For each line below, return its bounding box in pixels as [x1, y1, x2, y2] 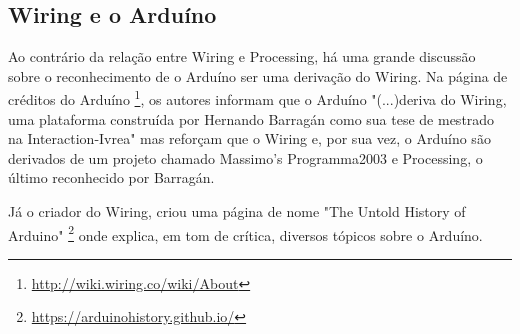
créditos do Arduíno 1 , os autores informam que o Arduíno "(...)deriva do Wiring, [8, 86, 507, 110]
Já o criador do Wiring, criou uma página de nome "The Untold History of [8, 201, 466, 222]
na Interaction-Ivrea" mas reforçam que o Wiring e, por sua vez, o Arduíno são [8, 128, 491, 149]
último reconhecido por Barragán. [8, 167, 215, 188]
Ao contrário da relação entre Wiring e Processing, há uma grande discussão [8, 46, 476, 67]
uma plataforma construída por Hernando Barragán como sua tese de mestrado [8, 108, 495, 129]
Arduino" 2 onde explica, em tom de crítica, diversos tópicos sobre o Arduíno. [8, 221, 483, 245]
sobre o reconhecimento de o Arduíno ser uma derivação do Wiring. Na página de [8, 65, 508, 86]
